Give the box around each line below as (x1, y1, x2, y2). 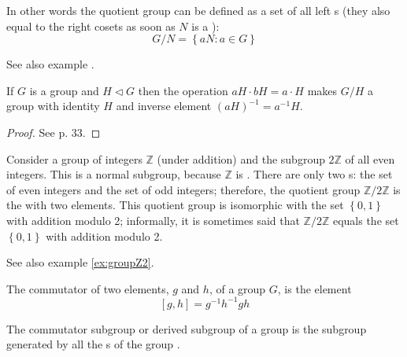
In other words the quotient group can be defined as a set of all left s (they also (6, 2, 390, 18)
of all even (345, 150, 395, 167)
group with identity (6, 98, 100, 114)
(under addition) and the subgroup (157, 150, 325, 167)
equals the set (332, 212, 399, 228)
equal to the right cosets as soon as (6, 17, 176, 34)
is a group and (29, 82, 99, 98)
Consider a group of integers (6, 150, 142, 167)
